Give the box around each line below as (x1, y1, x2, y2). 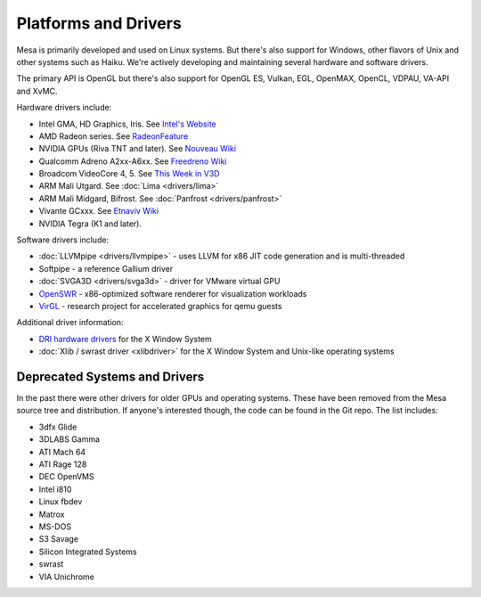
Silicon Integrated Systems (38, 546, 137, 557)
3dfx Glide (38, 421, 77, 432)
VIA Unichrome (38, 571, 95, 582)
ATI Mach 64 (38, 446, 86, 457)
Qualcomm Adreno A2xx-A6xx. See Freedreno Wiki (38, 156, 227, 167)
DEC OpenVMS (38, 471, 94, 482)
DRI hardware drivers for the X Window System (38, 333, 213, 344)
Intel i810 (38, 484, 72, 495)
